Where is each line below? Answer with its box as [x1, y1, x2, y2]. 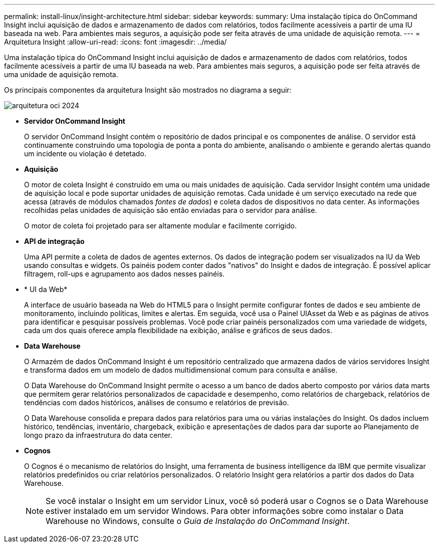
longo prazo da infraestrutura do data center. [24, 431, 172, 439]
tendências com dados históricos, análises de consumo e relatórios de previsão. [24, 398, 289, 407]
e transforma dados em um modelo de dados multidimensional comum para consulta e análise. [24, 366, 338, 374]
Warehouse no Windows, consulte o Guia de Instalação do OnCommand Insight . [46, 516, 350, 526]
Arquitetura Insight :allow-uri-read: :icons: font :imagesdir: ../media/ [4, 38, 227, 46]
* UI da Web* [24, 285, 68, 294]
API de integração [24, 237, 85, 245]
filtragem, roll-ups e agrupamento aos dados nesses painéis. [24, 269, 225, 278]
